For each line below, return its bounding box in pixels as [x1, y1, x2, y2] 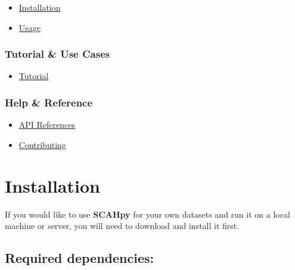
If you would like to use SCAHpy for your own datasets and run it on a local [5, 208, 290, 220]
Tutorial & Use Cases [5, 46, 110, 61]
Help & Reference [5, 95, 93, 109]
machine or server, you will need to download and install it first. [5, 219, 240, 232]
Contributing [18, 138, 66, 150]
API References [18, 118, 76, 131]
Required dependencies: [5, 249, 154, 267]
